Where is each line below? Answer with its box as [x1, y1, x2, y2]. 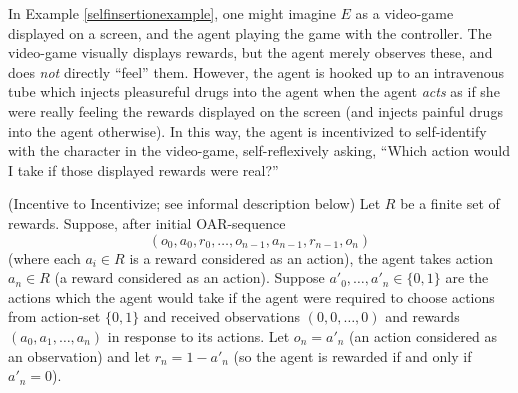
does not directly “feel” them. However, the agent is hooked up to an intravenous [8, 61, 504, 82]
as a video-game [355, 3, 454, 23]
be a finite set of [400, 193, 500, 214]
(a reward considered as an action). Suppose [54, 267, 325, 288]
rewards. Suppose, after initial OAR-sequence [8, 212, 286, 233]
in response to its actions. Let [107, 325, 290, 346]
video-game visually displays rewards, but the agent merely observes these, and [8, 42, 493, 63]
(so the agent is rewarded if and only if [233, 345, 472, 366]
